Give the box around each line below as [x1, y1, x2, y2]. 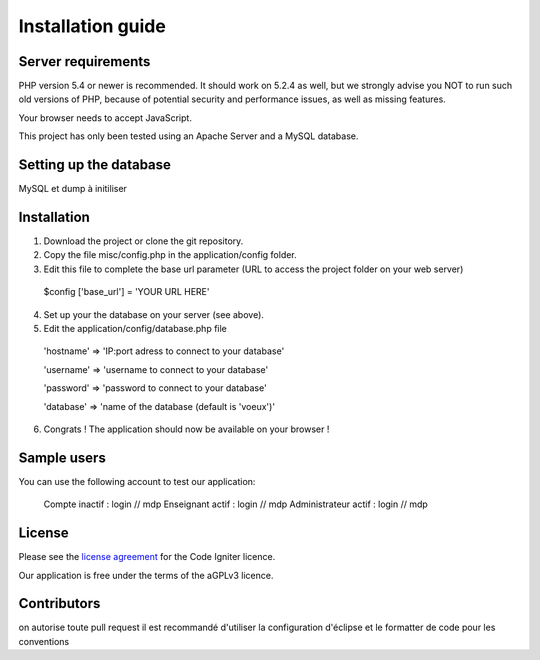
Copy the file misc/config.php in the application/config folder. [43, 249, 297, 261]
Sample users [18, 449, 107, 466]
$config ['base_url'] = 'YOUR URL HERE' [43, 286, 210, 298]
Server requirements [18, 53, 151, 70]
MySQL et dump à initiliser [18, 183, 127, 195]
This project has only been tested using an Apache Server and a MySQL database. [18, 130, 359, 142]
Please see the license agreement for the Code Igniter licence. [18, 551, 276, 563]
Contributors [18, 595, 101, 612]
